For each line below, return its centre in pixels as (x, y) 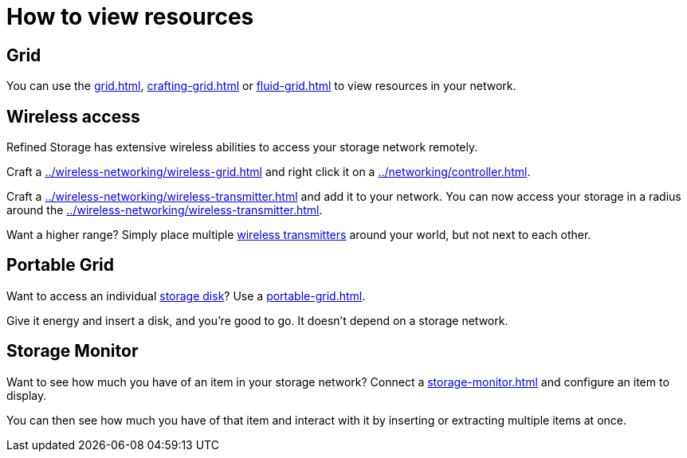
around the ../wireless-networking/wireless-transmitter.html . (165, 210)
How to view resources (130, 17)
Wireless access (73, 116)
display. (27, 395)
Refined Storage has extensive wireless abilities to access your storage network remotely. (242, 147)
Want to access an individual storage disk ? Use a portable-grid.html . (186, 296)
